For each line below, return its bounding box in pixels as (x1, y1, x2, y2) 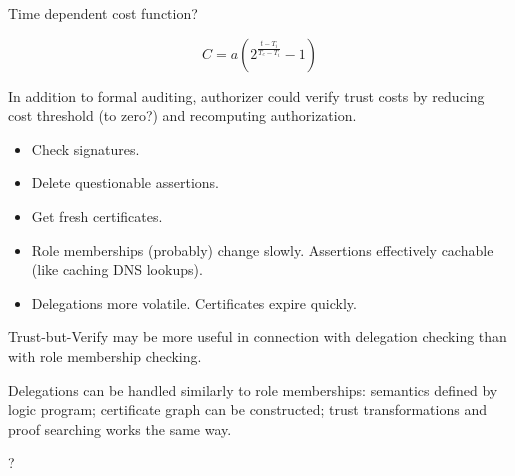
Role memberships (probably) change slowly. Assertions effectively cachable (31, 239, 494, 260)
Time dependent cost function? (8, 3, 198, 23)
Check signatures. (31, 138, 140, 159)
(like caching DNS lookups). (31, 259, 203, 280)
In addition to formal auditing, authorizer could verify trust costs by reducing (8, 85, 485, 106)
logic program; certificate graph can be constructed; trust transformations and (8, 399, 487, 420)
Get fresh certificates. (31, 205, 163, 226)
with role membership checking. (8, 345, 202, 366)
